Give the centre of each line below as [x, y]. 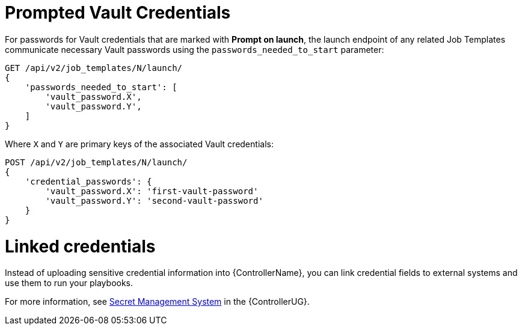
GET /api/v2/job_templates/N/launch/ [94, 68]
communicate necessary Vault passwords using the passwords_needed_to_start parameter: [195, 49]
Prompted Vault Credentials [118, 13]
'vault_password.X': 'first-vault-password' [152, 191]
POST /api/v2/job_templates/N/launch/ [96, 162]
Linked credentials [80, 246]
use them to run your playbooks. [69, 283]
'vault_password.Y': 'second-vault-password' [154, 200]
